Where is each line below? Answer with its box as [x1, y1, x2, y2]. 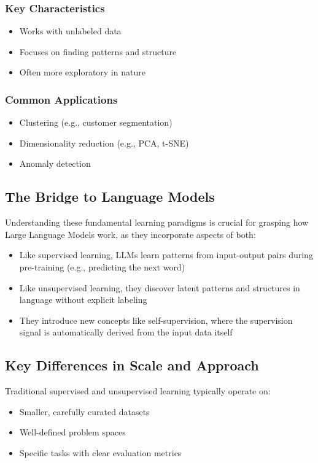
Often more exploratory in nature [19, 66, 145, 78]
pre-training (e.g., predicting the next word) [19, 260, 185, 273]
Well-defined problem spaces [19, 426, 126, 438]
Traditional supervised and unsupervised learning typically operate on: [5, 385, 271, 397]
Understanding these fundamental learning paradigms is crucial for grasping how [5, 216, 309, 229]
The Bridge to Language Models [5, 187, 215, 206]
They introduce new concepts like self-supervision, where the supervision [19, 313, 293, 326]
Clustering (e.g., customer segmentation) [19, 116, 173, 129]
